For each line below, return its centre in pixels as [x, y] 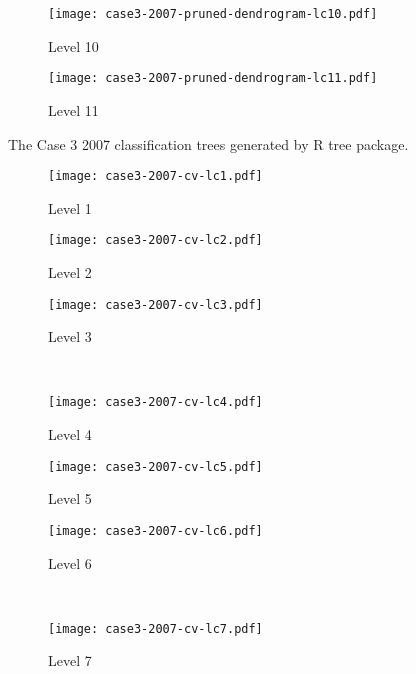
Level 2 [70, 272]
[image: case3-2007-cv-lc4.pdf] [155, 402]
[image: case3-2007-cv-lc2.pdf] [155, 240]
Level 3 [70, 336]
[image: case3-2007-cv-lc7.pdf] [155, 628]
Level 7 [70, 660]
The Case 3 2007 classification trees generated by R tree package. [208, 143]
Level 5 [70, 498]
